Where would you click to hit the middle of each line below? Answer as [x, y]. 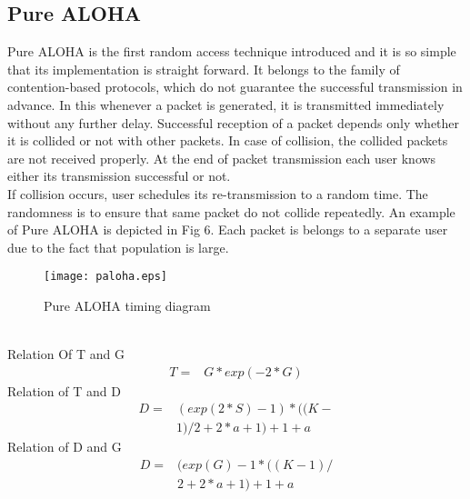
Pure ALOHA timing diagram [127, 305]
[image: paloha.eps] [106, 277]
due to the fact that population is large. [118, 247]
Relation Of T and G [66, 354]
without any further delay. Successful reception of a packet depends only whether [234, 122]
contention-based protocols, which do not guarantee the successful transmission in [235, 87]
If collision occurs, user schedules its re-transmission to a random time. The [218, 193]
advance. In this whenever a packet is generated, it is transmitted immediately [226, 104]
